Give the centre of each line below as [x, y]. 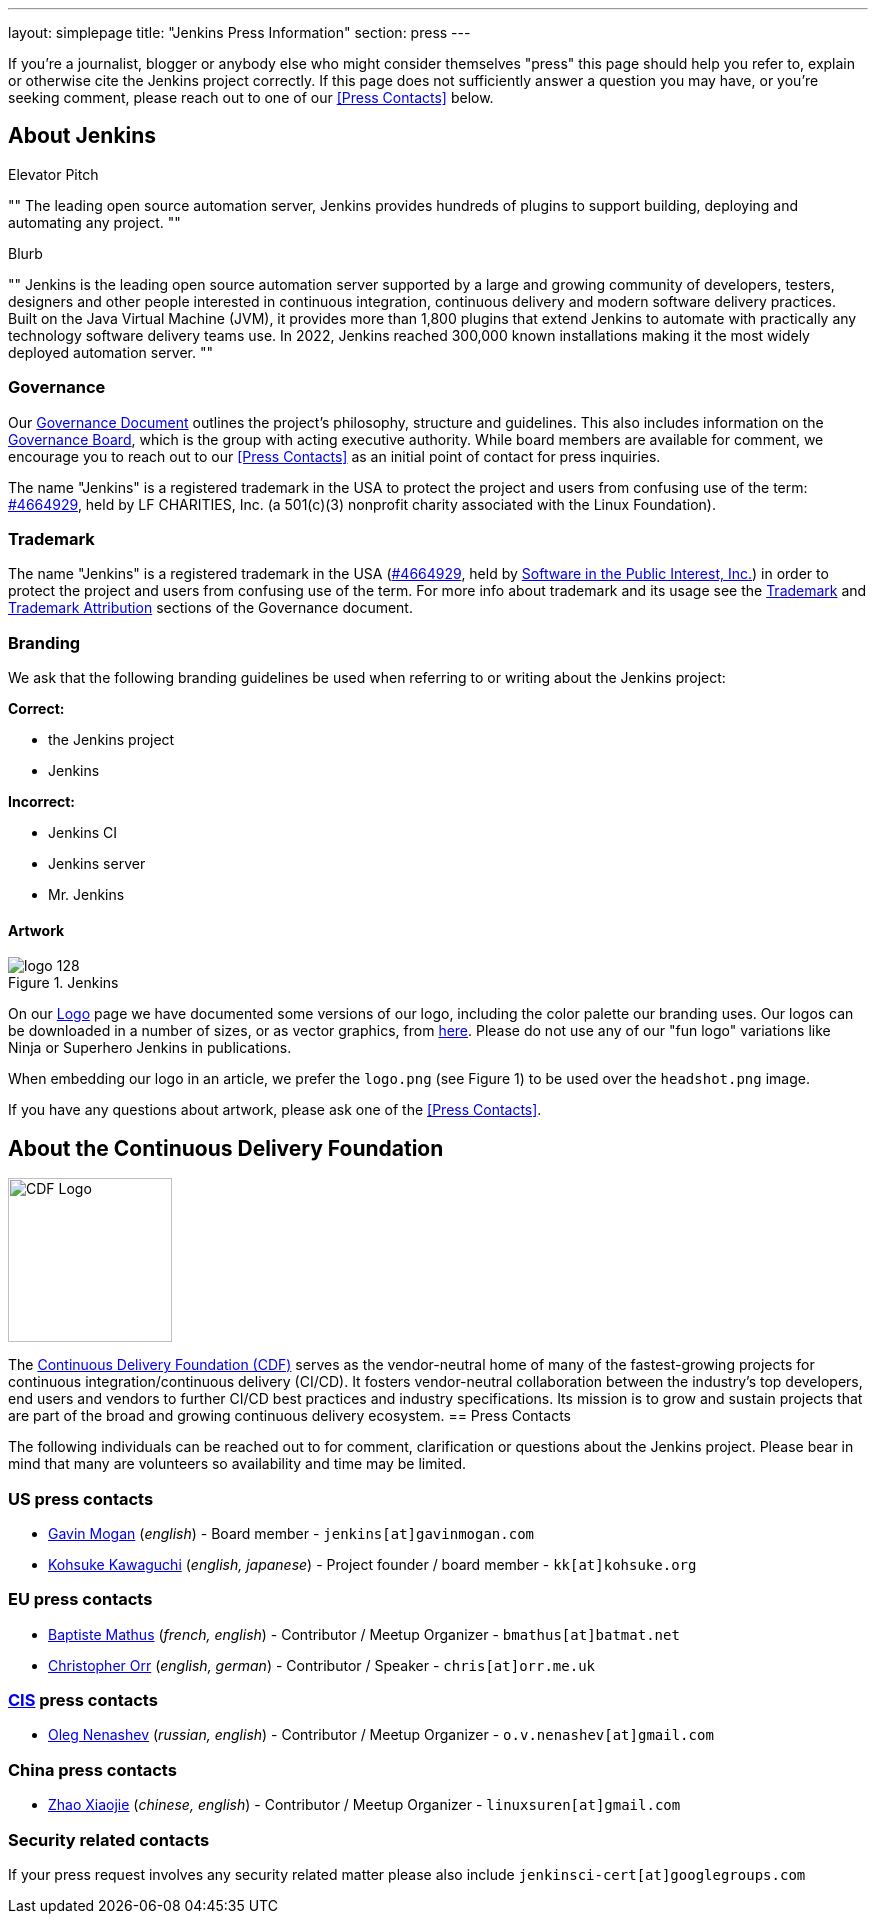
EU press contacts [80, 1599]
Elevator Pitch [53, 174]
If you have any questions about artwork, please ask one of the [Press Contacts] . [275, 1110]
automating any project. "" [94, 222]
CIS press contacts [83, 1700]
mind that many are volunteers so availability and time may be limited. [237, 1464]
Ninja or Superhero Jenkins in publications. [150, 1048]
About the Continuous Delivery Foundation [226, 1148]
